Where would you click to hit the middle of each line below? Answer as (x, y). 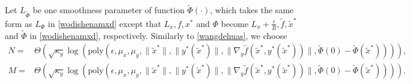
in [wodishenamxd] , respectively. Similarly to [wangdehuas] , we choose (158, 35)
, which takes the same (252, 10)
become (235, 23)
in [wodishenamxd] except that (105, 23)
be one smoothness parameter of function (109, 10)
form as (19, 23)
